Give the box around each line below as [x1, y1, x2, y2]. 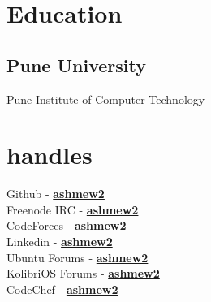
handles [6, 138, 93, 171]
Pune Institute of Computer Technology [6, 90, 205, 107]
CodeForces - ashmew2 [6, 217, 127, 234]
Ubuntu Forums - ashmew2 [6, 248, 149, 265]
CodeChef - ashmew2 [6, 280, 118, 297]
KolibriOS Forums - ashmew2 [6, 265, 160, 282]
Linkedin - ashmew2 [6, 233, 113, 250]
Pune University [6, 52, 146, 77]
